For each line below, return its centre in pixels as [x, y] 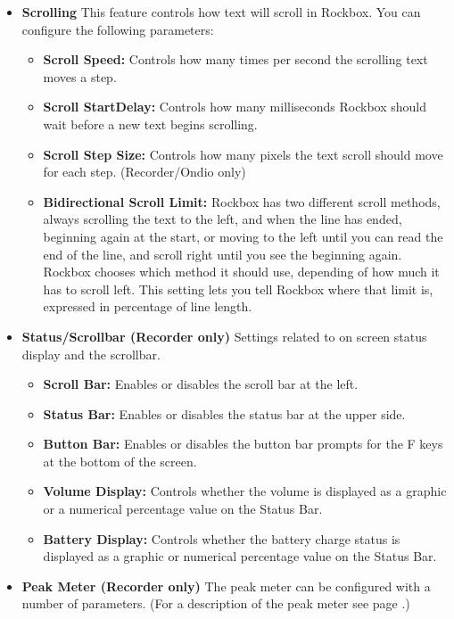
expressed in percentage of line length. [148, 306]
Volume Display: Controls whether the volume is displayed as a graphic [245, 491]
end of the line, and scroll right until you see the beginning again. [223, 254]
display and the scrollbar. [91, 354]
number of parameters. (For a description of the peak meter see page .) [216, 603]
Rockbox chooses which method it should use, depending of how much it [241, 272]
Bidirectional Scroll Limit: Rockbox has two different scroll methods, [242, 201]
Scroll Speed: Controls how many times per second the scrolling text [235, 59]
